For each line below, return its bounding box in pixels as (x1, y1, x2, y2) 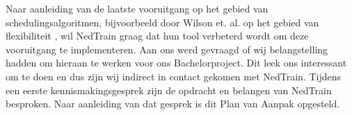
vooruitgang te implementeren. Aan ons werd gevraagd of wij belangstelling (6, 42, 328, 56)
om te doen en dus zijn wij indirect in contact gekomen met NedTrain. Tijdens (6, 69, 342, 83)
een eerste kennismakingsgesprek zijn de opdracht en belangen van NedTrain (6, 82, 332, 97)
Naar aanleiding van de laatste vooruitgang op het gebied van (6, 1, 269, 15)
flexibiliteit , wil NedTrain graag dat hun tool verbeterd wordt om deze (6, 28, 309, 43)
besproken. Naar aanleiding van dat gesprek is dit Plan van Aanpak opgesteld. (6, 96, 340, 111)
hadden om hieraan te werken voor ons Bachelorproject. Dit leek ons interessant (6, 55, 347, 70)
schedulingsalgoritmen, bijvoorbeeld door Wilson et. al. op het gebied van (6, 15, 319, 29)
